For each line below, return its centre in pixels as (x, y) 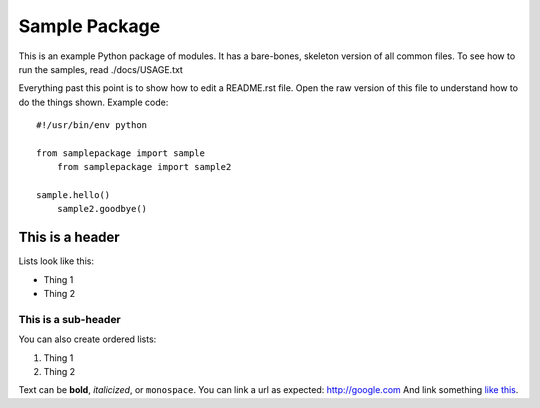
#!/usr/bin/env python (92, 125)
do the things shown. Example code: (93, 102)
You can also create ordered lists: (87, 339)
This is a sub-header (70, 319)
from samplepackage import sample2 (144, 167)
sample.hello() (73, 195)
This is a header (69, 237)
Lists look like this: (56, 261)
